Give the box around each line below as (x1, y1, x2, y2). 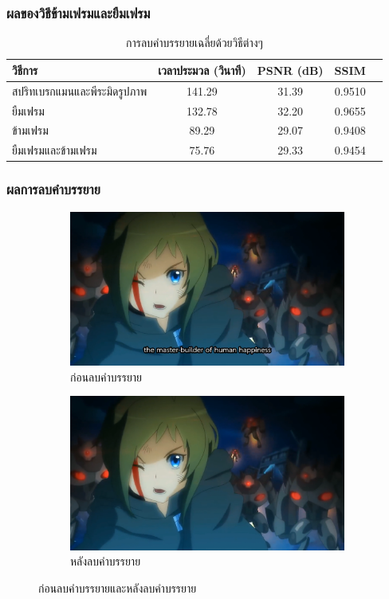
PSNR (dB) (257, 61, 324, 78)
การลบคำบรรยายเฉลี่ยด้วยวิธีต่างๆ (126, 34, 263, 51)
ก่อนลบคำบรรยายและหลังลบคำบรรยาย (38, 579, 197, 596)
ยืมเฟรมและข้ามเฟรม (12, 142, 97, 159)
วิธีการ (12, 61, 38, 78)
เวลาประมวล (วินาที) (158, 61, 246, 78)
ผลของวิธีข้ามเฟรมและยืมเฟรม (6, 2, 151, 22)
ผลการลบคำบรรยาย (6, 179, 100, 199)
